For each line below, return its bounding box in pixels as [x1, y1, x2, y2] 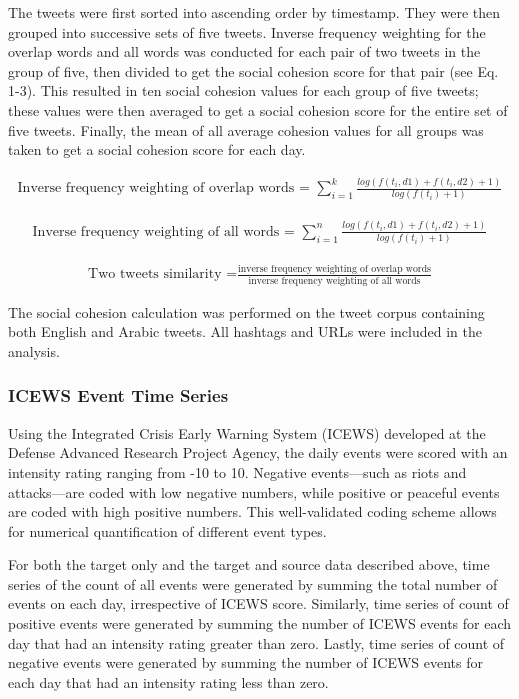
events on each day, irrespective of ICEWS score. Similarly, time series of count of [8, 593, 509, 614]
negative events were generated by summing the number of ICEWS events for [8, 652, 483, 673]
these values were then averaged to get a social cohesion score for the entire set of [8, 99, 508, 120]
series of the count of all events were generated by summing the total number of [8, 573, 498, 594]
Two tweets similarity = [88, 267, 238, 282]
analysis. [8, 340, 60, 361]
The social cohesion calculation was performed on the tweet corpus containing [8, 301, 485, 322]
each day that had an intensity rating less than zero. [8, 671, 329, 692]
